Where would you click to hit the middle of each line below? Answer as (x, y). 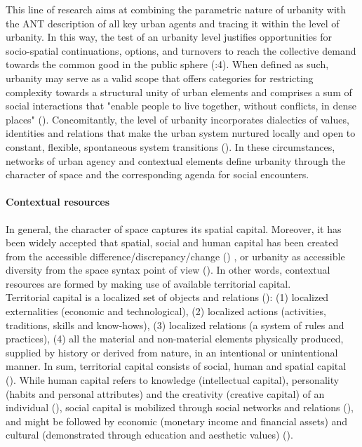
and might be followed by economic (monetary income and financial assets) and (177, 421)
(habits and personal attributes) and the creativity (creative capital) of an (165, 393)
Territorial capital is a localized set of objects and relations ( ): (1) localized (167, 297)
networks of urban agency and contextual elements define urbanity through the (176, 160)
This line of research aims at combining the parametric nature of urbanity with (176, 9)
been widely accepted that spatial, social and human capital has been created (172, 242)
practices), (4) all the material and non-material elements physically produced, (175, 339)
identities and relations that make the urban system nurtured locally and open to (181, 133)
